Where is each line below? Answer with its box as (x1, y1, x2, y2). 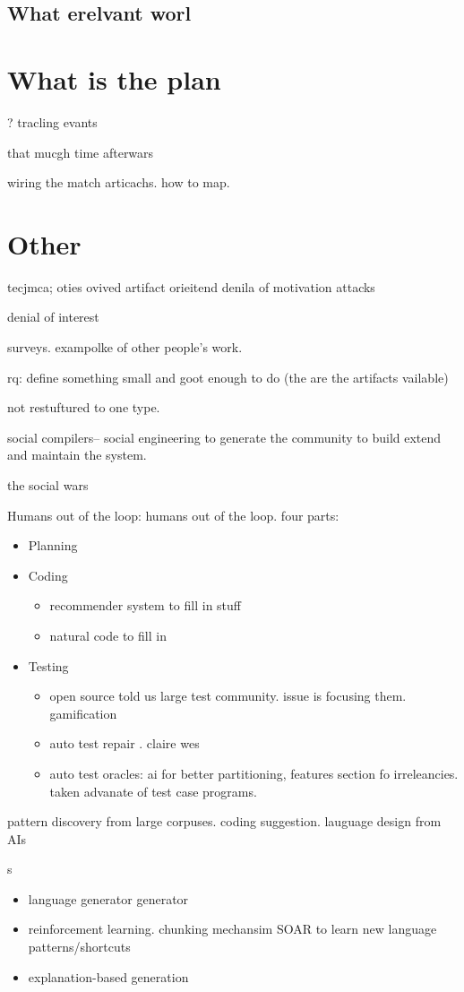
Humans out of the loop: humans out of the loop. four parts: (7, 505, 339, 524)
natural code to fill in (49, 625, 167, 644)
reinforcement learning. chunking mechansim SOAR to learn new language (28, 919, 437, 938)
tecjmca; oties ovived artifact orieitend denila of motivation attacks (7, 277, 375, 296)
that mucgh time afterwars (7, 142, 154, 161)
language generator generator (28, 889, 189, 908)
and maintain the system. (7, 445, 147, 464)
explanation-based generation (28, 967, 189, 986)
